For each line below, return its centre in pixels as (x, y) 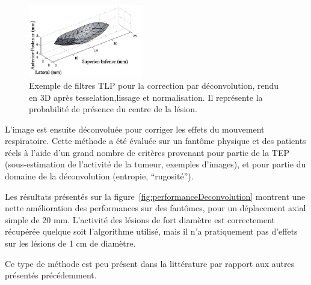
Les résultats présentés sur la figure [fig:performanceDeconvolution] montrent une (155, 196)
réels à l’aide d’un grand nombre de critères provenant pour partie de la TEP (147, 152)
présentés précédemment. (51, 275)
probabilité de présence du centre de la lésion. (113, 109)
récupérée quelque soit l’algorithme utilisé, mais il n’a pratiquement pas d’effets (151, 231)
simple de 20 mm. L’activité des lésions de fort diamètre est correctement (140, 219)
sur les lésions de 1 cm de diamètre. (70, 243)
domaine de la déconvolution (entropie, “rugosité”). (99, 176)
